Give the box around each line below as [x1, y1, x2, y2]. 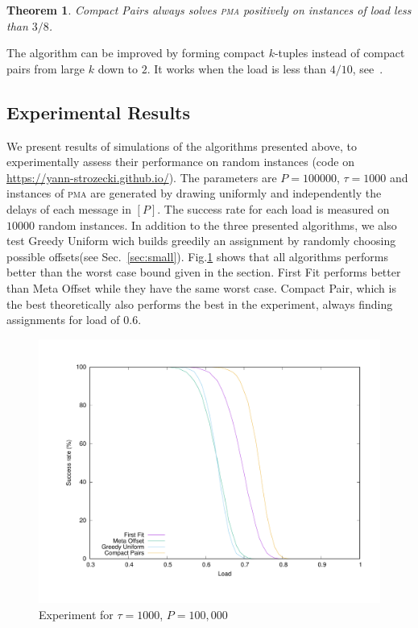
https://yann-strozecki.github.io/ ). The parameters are [6, 168, 277, 185]
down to [97, 60, 139, 77]
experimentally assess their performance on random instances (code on [6, 153, 354, 170]
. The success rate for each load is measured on [157, 200, 390, 217]
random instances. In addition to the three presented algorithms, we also [38, 216, 397, 233]
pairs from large [6, 60, 85, 77]
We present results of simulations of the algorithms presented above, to [6, 137, 358, 154]
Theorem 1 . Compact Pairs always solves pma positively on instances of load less [6, 2, 412, 18]
